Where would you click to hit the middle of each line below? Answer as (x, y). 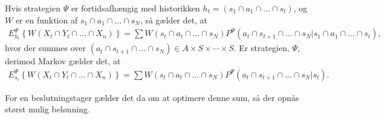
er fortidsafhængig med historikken (135, 8)
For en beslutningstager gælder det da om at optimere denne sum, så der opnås (152, 97)
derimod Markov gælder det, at (63, 61)
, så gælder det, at (174, 20)
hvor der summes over (46, 48)
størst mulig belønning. (47, 109)
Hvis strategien (33, 8)
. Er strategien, (261, 48)
